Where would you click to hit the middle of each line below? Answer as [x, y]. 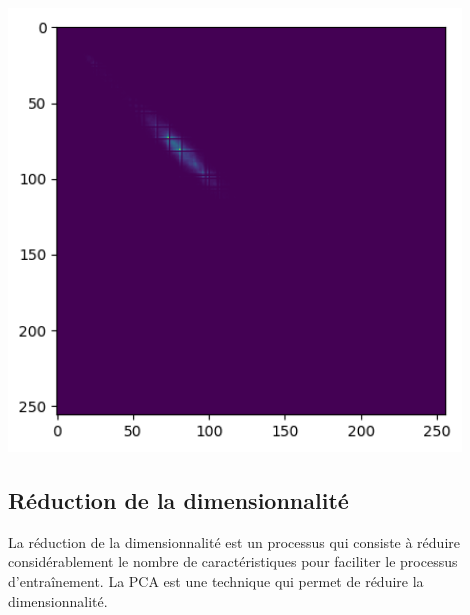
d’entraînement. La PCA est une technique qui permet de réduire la [216, 581]
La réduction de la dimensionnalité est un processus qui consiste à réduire [234, 541]
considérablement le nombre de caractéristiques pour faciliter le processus [233, 561]
